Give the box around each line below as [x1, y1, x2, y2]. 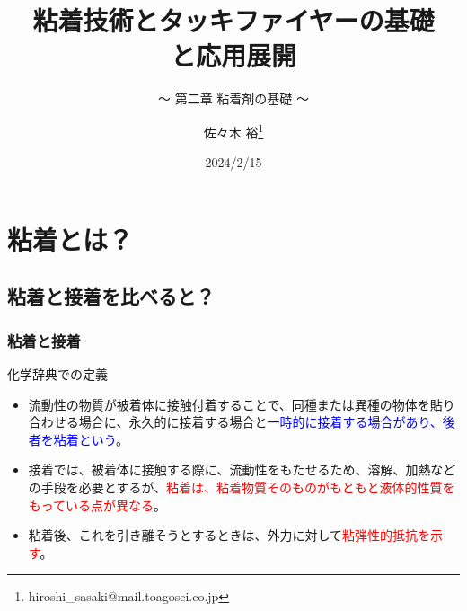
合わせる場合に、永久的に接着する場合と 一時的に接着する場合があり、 [28, 412, 443, 431]
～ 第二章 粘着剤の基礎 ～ [158, 89, 309, 108]
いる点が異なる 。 [66, 495, 167, 514]
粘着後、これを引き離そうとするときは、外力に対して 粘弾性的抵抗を [28, 526, 430, 545]
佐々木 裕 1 [203, 120, 264, 141]
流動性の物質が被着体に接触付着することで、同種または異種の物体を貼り [28, 394, 455, 413]
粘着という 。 [53, 429, 128, 448]
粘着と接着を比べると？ [7, 282, 215, 310]
